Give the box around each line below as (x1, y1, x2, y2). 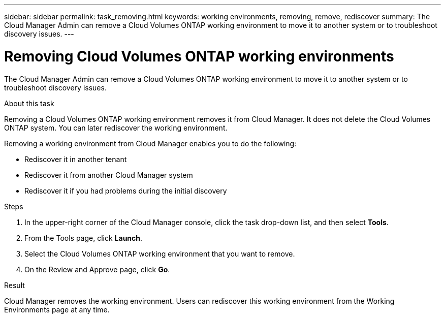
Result (4, 280, 25, 290)
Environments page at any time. (4, 305, 110, 314)
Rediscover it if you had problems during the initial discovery (24, 186, 227, 195)
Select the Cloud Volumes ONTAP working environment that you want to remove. (24, 249, 295, 258)
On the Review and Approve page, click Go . (24, 265, 170, 274)
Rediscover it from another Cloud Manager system (24, 170, 193, 179)
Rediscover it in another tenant (24, 154, 127, 164)
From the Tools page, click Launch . (24, 233, 143, 242)
